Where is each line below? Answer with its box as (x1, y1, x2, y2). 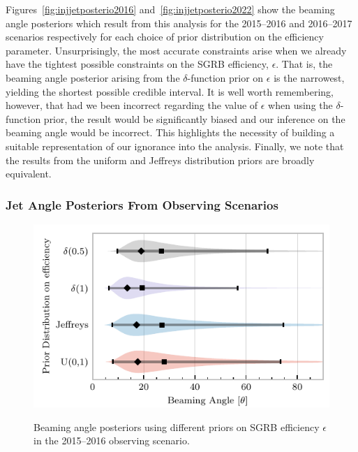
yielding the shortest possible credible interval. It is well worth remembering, (6, 84, 334, 99)
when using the (268, 98, 333, 112)
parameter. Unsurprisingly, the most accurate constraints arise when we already (6, 43, 347, 57)
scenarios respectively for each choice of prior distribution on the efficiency (6, 29, 324, 44)
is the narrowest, (274, 70, 345, 85)
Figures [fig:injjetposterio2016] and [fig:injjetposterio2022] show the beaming (6, 2, 335, 16)
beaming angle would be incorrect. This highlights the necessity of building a (6, 125, 335, 140)
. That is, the (276, 57, 333, 71)
